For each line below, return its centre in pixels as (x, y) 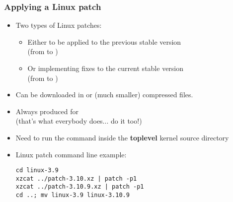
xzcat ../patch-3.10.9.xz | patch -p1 (80, 187)
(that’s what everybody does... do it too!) (79, 121)
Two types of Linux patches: (59, 25)
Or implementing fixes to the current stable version (106, 68)
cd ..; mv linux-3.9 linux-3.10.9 (73, 195)
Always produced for (47, 111)
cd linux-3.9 (37, 170)
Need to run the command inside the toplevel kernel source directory (122, 137)
